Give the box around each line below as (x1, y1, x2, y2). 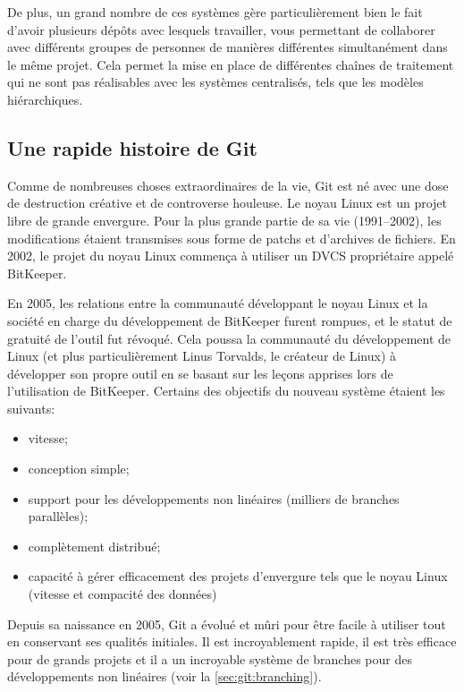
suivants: (7, 398, 55, 417)
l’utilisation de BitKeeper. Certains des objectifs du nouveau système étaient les (7, 381, 445, 400)
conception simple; (28, 459, 130, 478)
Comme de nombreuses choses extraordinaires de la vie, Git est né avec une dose (7, 175, 449, 194)
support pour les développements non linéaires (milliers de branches (28, 489, 400, 508)
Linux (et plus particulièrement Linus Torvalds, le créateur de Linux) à (7, 346, 397, 365)
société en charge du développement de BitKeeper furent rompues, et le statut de (7, 311, 452, 329)
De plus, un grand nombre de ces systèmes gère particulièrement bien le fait (7, 3, 423, 21)
